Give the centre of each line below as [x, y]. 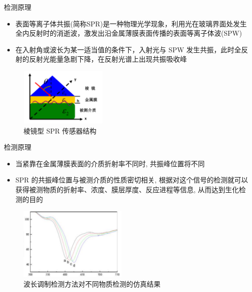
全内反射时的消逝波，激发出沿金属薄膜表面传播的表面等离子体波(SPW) [129, 33]
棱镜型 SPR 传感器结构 [60, 130]
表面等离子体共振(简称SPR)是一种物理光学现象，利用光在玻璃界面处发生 [131, 23]
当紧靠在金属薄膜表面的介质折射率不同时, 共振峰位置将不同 [110, 163]
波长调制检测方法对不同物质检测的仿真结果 [92, 283]
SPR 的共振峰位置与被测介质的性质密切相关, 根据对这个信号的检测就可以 [132, 180]
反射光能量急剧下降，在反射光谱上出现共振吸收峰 [108, 59]
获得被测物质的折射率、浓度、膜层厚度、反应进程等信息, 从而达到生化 [127, 190]
